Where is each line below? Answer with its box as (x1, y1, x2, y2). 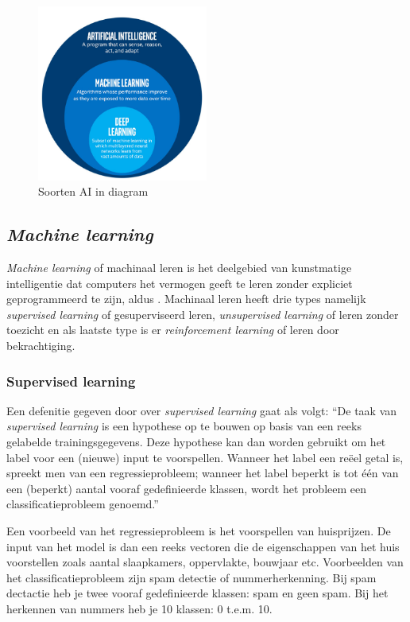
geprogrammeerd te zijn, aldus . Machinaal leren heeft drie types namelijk (6, 290, 366, 307)
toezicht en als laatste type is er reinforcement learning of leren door (6, 321, 339, 338)
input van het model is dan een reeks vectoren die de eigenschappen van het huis (6, 538, 400, 554)
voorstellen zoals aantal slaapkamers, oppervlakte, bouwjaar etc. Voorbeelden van (6, 554, 404, 570)
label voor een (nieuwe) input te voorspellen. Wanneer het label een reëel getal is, (6, 449, 404, 465)
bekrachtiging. (6, 337, 75, 354)
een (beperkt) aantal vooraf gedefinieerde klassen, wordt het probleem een (6, 480, 367, 496)
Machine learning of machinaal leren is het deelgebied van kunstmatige (6, 259, 352, 276)
